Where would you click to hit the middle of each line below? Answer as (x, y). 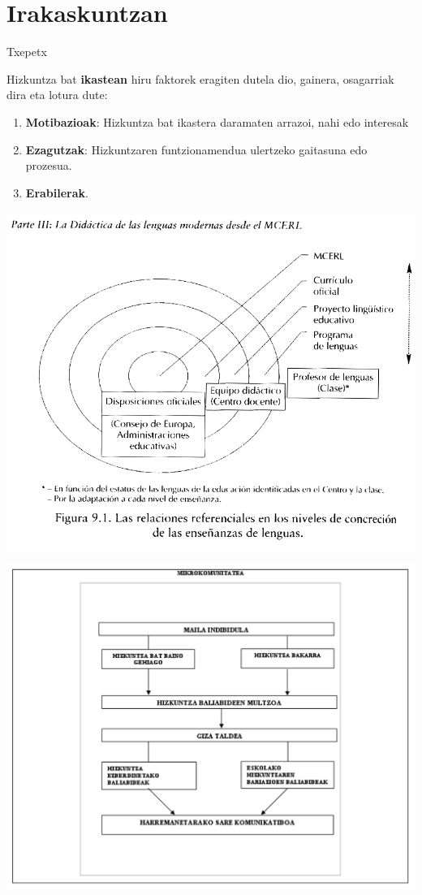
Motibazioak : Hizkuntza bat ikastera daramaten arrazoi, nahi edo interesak (217, 121)
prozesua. (49, 165)
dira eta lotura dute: (57, 95)
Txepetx (27, 52)
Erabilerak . (57, 192)
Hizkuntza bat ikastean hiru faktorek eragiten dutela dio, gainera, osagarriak (200, 78)
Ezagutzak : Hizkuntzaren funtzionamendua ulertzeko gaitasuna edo (196, 149)
